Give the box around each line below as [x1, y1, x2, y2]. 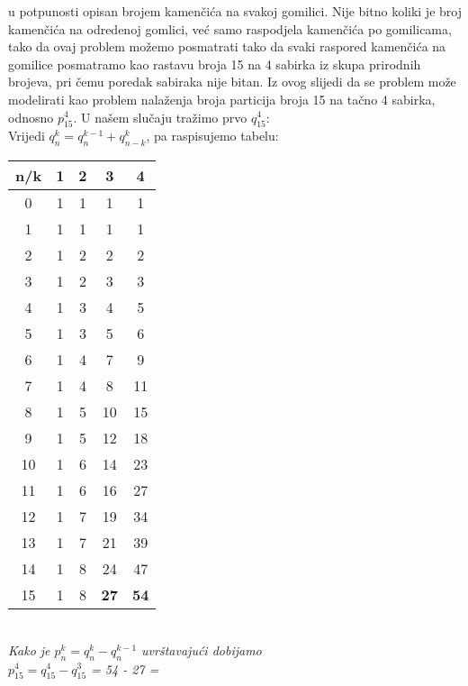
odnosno [8, 107, 54, 126]
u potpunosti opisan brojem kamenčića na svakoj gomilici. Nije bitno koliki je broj [8, 2, 462, 20]
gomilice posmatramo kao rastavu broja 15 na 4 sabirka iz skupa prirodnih [8, 54, 421, 73]
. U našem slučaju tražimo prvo [73, 107, 247, 126]
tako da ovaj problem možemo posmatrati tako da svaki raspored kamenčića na [8, 37, 446, 56]
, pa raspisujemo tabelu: [146, 126, 279, 145]
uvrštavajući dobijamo [141, 640, 262, 659]
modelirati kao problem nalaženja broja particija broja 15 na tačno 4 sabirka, [8, 89, 436, 108]
